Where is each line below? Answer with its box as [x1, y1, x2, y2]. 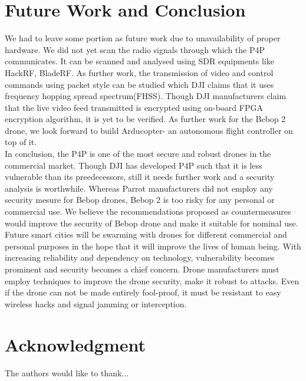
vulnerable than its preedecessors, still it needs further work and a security [5, 170, 275, 183]
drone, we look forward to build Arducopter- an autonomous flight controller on [5, 124, 293, 136]
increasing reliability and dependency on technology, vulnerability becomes [5, 251, 275, 264]
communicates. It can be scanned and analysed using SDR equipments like [5, 55, 274, 67]
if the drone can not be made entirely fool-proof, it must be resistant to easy [5, 286, 281, 298]
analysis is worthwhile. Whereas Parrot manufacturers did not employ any [5, 182, 273, 194]
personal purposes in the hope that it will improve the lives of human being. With [5, 239, 301, 252]
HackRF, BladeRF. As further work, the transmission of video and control [5, 66, 274, 78]
